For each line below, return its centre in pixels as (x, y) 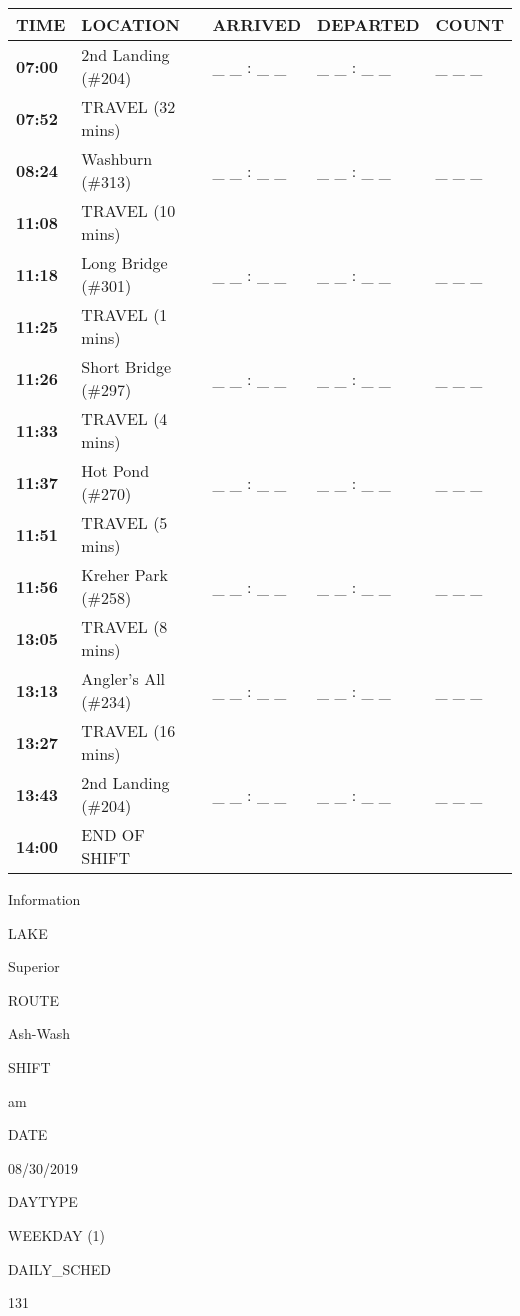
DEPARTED (368, 24)
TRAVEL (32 (128, 106)
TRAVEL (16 (128, 730)
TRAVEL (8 (124, 626)
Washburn (117, 158)
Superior (34, 966)
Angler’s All (123, 678)
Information (44, 899)
